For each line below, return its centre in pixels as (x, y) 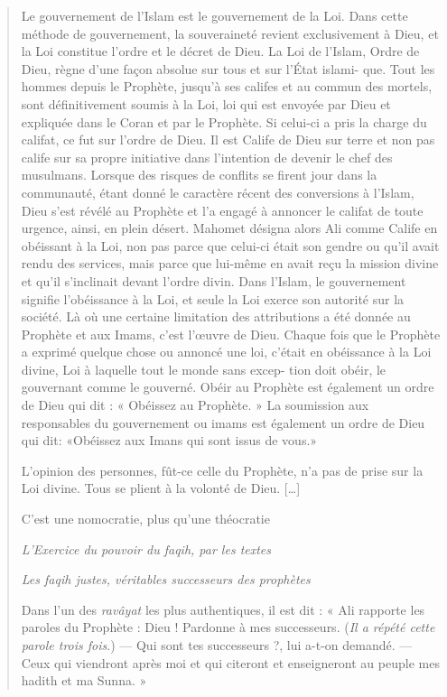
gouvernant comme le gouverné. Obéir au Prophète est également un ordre (228, 387)
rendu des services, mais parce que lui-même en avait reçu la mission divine (230, 263)
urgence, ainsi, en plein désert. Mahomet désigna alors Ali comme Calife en (229, 228)
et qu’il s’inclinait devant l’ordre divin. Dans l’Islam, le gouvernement (214, 280)
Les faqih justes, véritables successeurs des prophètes (166, 579)
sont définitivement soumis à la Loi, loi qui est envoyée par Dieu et (206, 103)
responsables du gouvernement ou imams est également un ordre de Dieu (223, 422)
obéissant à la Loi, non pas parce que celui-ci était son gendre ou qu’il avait (230, 245)
